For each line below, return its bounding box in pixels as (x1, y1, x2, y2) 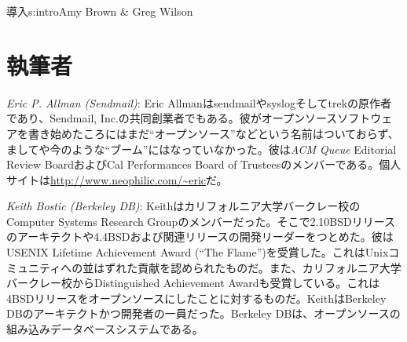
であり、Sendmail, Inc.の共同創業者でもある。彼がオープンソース (6, 110, 338, 126)
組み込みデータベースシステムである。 (6, 321, 203, 337)
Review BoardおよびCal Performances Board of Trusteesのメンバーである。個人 (6, 156, 401, 173)
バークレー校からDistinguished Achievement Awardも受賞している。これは (6, 275, 380, 291)
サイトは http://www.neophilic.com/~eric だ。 (6, 171, 228, 187)
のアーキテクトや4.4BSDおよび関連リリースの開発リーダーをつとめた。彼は (6, 228, 394, 245)
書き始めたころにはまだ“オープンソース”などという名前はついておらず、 (27, 125, 399, 141)
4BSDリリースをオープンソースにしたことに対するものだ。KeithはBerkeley (6, 289, 387, 306)
